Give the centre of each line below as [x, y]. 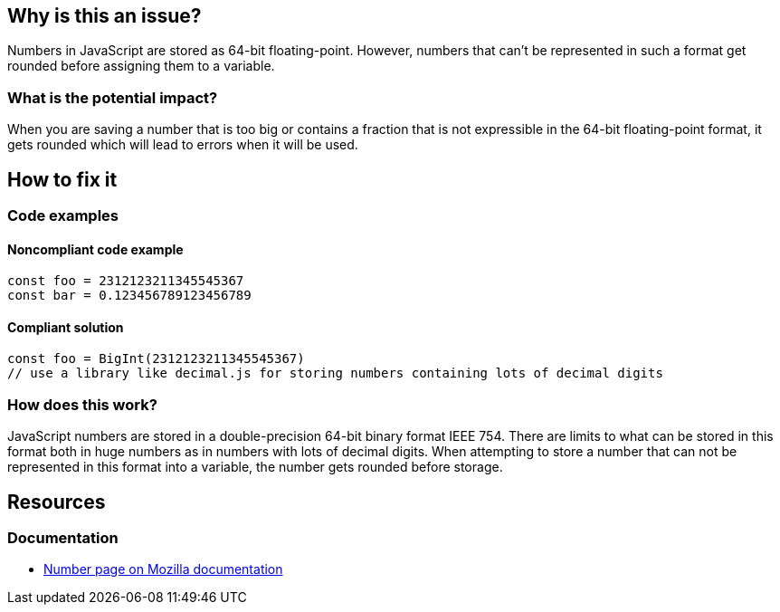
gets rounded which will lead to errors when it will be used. [183, 145]
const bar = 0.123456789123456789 [129, 296]
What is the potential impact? [113, 97]
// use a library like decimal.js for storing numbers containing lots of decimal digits [335, 373]
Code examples [63, 216]
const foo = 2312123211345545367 [126, 281]
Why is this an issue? [105, 16]
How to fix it [62, 179]
